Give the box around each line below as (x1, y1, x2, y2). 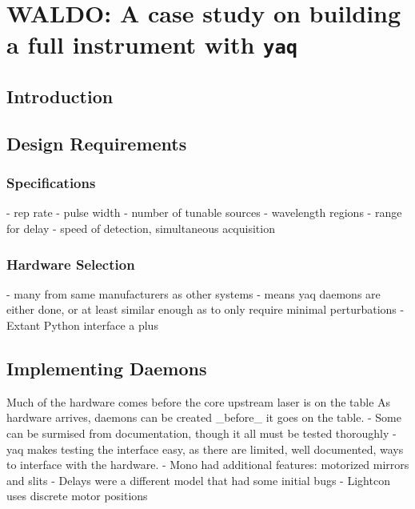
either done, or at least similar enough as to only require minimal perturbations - (6, 301, 405, 318)
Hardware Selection (6, 254, 135, 274)
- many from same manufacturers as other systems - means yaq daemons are (6, 285, 381, 302)
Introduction (6, 84, 114, 109)
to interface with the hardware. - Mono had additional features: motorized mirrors (6, 456, 409, 473)
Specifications (6, 173, 96, 193)
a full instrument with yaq (6, 28, 298, 61)
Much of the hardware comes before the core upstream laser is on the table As (6, 393, 391, 410)
